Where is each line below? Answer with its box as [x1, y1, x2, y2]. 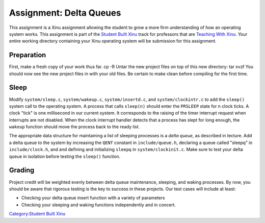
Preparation [9, 51, 46, 59]
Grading [9, 166, 34, 174]
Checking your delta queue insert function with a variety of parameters [21, 195, 165, 201]
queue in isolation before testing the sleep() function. [9, 153, 121, 159]
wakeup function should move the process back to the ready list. [9, 124, 140, 130]
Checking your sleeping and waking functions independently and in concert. [21, 201, 176, 208]
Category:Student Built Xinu [9, 211, 66, 217]
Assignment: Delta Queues [9, 7, 121, 18]
